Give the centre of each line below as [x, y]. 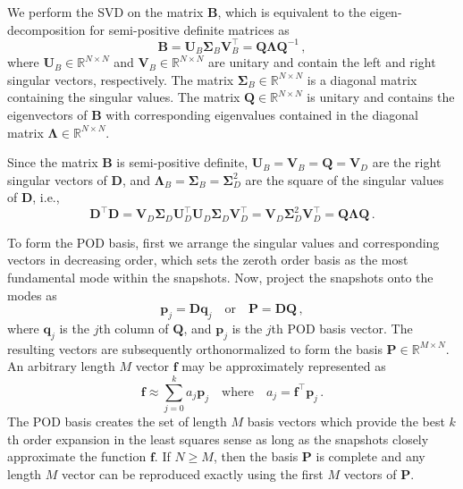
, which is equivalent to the [292, 12]
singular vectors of [57, 179]
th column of [134, 329]
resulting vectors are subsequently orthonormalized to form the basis [195, 348]
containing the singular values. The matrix [124, 97]
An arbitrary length [61, 366]
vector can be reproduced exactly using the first [193, 473]
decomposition [46, 29]
